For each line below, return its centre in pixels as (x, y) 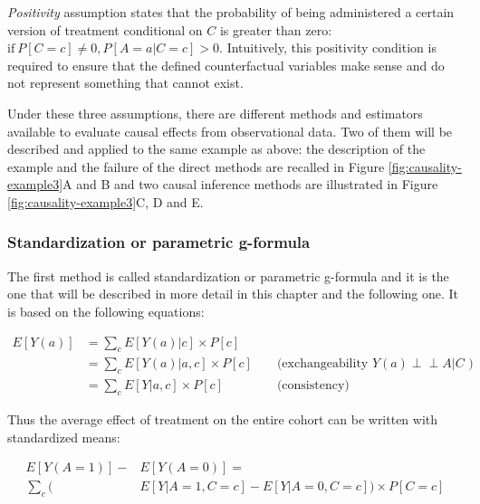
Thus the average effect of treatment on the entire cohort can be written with (223, 419)
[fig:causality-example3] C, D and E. (106, 201)
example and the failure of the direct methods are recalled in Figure (196, 166)
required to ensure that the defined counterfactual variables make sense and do (226, 65)
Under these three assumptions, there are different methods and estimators (215, 113)
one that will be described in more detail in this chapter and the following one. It (233, 294)
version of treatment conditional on (105, 29)
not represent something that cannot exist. (125, 83)
